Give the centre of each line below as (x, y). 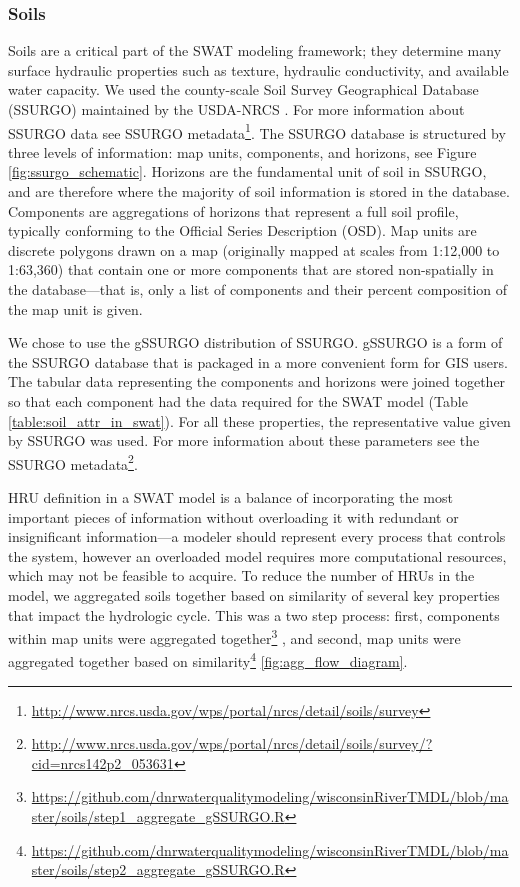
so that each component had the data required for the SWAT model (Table (238, 400)
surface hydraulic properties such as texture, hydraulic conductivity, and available (258, 69)
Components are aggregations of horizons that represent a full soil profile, (233, 210)
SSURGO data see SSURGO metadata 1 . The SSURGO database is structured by (257, 131)
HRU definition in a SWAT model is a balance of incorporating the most (230, 497)
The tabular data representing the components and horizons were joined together (257, 381)
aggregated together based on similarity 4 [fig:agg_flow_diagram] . (208, 660)
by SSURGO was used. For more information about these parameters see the (244, 440)
